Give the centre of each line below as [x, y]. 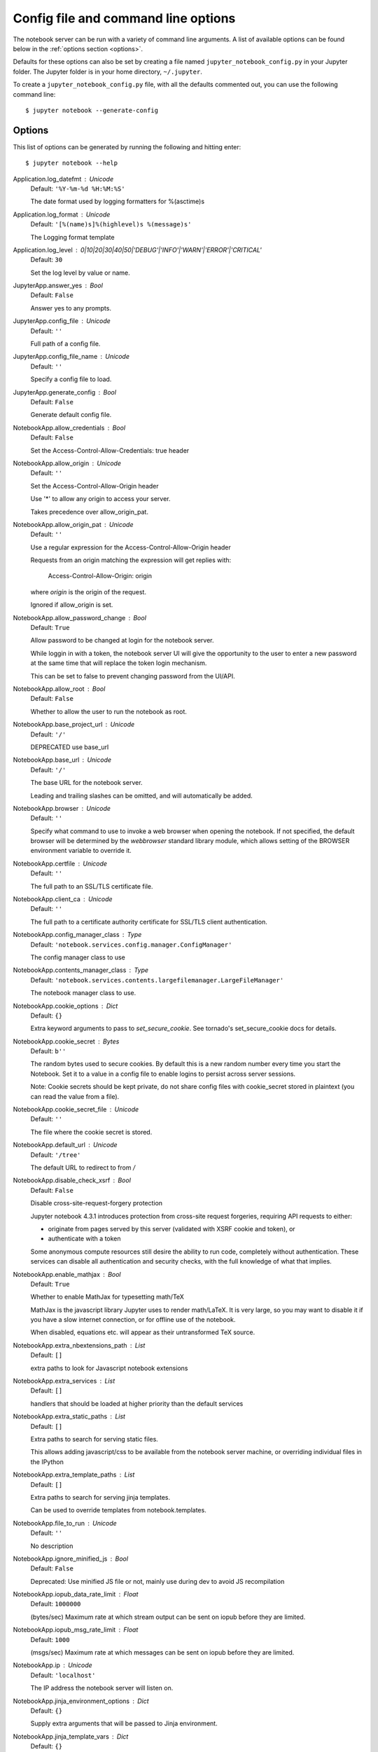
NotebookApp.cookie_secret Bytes [66, 1041]
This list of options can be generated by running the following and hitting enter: [127, 146]
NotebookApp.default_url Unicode [65, 1145]
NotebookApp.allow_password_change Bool [80, 617]
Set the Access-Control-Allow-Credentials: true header [110, 450]
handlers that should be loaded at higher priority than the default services [137, 1403]
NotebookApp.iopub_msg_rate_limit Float [76, 1630]
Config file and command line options [124, 18]
